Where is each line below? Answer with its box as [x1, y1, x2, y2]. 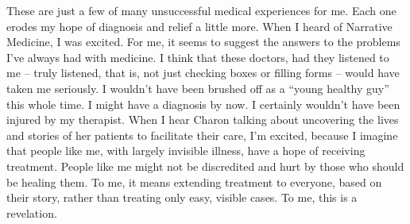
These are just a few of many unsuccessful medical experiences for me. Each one [6, 2, 396, 18]
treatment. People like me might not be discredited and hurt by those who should [6, 157, 404, 174]
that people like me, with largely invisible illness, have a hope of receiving [6, 142, 366, 159]
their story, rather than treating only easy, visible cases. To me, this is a [6, 189, 358, 206]
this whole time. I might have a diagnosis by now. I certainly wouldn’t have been [6, 95, 400, 112]
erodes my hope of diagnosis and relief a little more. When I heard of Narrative [6, 17, 393, 34]
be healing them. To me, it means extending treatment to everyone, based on [6, 173, 382, 190]
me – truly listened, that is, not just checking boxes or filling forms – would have [6, 64, 400, 81]
